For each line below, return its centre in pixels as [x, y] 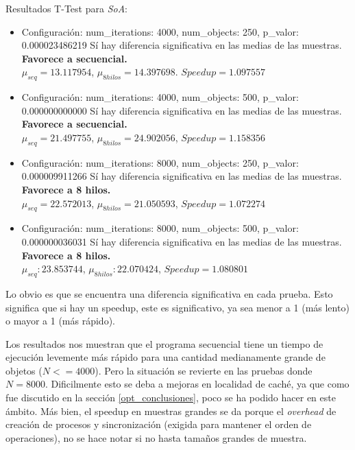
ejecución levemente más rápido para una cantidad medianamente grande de [166, 357]
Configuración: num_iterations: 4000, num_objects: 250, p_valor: [160, 31]
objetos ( [24, 370]
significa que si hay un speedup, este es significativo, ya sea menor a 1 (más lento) [177, 307]
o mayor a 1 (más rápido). [60, 321]
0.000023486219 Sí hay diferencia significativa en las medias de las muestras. [182, 45]
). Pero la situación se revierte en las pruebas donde [204, 370]
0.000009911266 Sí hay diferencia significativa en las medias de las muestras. [182, 176]
